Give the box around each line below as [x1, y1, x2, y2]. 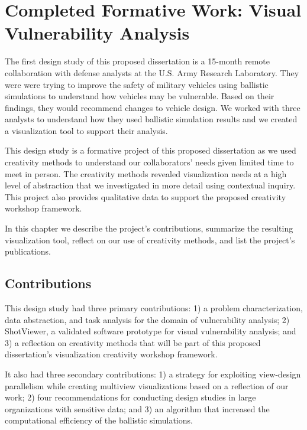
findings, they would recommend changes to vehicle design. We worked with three [5, 101, 300, 113]
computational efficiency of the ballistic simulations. [5, 414, 193, 426]
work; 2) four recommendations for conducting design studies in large [5, 391, 256, 403]
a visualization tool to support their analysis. [5, 124, 168, 136]
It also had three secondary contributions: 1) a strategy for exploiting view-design [5, 367, 301, 380]
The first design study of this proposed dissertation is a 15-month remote [5, 55, 270, 67]
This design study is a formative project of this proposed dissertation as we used [5, 144, 296, 157]
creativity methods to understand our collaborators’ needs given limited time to [5, 156, 294, 168]
